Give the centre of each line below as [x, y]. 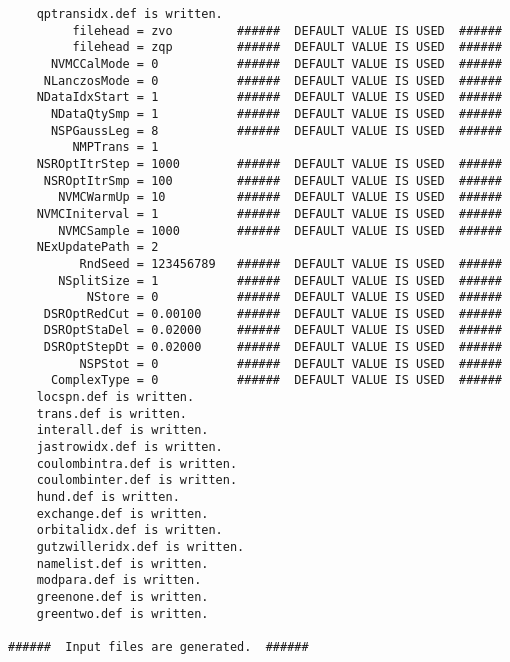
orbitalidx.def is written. [129, 530]
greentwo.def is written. [122, 613]
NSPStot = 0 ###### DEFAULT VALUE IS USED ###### [290, 363]
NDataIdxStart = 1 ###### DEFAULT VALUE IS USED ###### [269, 97]
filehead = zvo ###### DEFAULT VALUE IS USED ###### [287, 30]
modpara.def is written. [119, 580]
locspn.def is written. [115, 397]
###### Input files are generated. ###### [158, 646]
